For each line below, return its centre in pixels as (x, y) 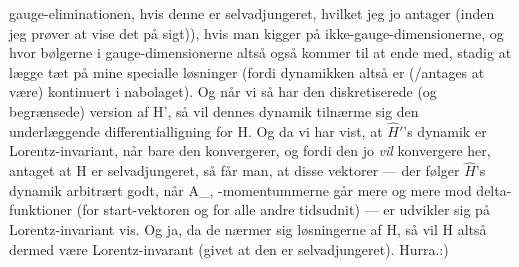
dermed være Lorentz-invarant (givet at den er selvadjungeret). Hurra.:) (229, 248)
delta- (494, 189)
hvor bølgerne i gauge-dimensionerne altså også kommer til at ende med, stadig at (260, 52)
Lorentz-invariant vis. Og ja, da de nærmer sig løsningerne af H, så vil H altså (248, 228)
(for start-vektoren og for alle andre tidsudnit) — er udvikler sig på (283, 209)
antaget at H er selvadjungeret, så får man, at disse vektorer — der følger (234, 170)
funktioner (41, 209)
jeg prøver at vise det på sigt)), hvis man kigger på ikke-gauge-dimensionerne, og (256, 32)
